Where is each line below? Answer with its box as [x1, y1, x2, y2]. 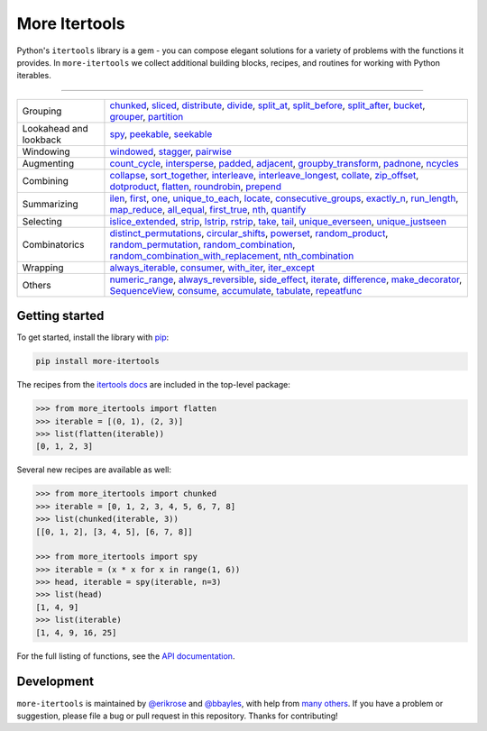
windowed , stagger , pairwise [109, 145, 232, 158]
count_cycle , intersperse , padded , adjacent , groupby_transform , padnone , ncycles [109, 157, 459, 169]
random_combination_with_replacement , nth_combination [109, 249, 354, 261]
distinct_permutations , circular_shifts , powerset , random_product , [109, 226, 389, 239]
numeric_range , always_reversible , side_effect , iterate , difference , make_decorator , [109, 273, 463, 286]
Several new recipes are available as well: [16, 464, 171, 475]
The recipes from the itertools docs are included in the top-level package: [16, 379, 290, 390]
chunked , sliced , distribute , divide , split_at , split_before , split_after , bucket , [109, 99, 426, 112]
